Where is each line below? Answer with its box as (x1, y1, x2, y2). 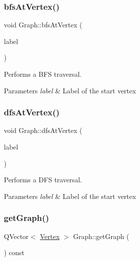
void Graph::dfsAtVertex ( (4, 125, 82, 135)
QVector (4, 231, 29, 241)
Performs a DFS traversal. (4, 174, 82, 185)
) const (4, 247, 25, 258)
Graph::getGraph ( (73, 231, 129, 241)
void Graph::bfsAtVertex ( (4, 20, 82, 30)
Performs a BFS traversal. (4, 69, 82, 79)
